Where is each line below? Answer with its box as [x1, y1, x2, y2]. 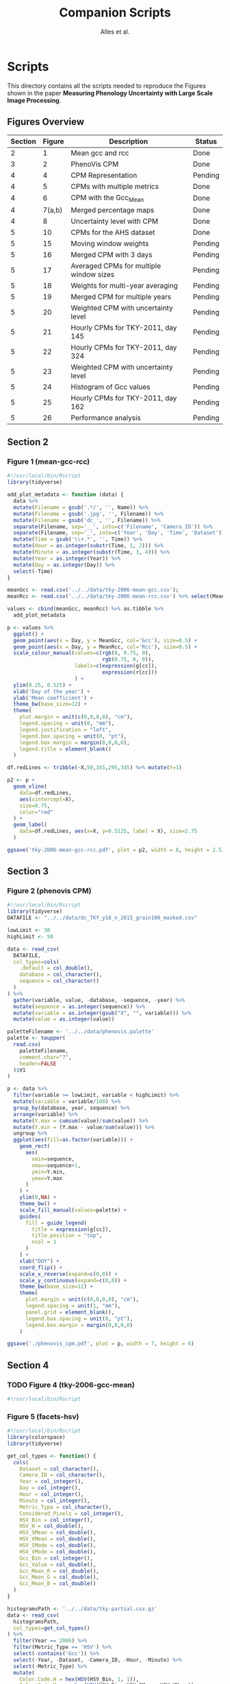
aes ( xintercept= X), [19, 795, 75, 803]
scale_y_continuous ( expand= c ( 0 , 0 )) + [19, 1277, 127, 1284]
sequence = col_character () [19, 977, 99, 985]
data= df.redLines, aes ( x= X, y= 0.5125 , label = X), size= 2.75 [19, 828, 197, 835]
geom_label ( [13, 821, 48, 828]
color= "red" [19, 808, 53, 815]
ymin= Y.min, [31, 1168, 66, 1175]
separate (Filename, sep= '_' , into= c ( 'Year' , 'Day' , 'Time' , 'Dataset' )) [13, 530, 225, 536]
